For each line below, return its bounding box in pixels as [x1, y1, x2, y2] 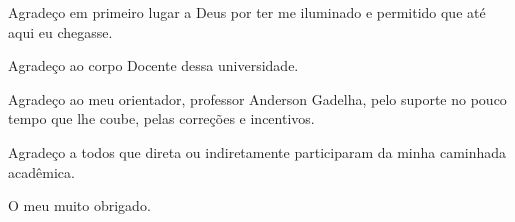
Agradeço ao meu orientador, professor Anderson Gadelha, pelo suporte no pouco [8, 88, 507, 109]
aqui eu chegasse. [8, 21, 113, 42]
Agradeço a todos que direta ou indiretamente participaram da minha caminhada [8, 141, 507, 162]
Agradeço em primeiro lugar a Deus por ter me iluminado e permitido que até [8, 2, 486, 22]
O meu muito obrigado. [8, 195, 151, 216]
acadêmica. [8, 161, 75, 182]
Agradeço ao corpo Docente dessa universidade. [8, 55, 299, 76]
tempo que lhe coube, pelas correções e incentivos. [8, 108, 315, 129]
